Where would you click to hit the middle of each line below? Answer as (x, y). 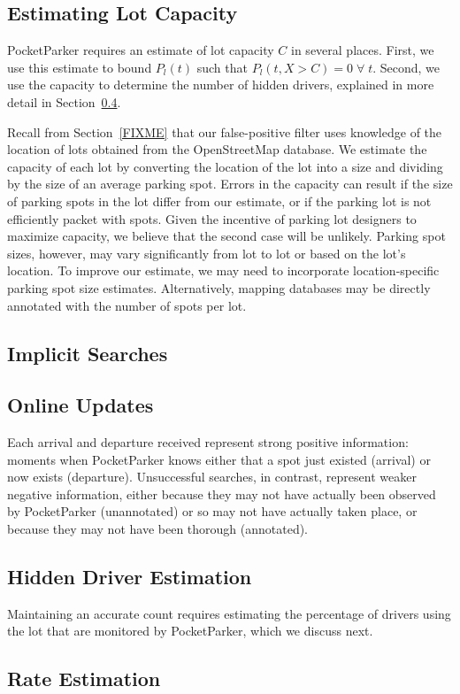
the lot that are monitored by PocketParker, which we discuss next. (190, 631)
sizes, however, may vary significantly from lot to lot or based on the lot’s (207, 253)
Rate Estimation (84, 679)
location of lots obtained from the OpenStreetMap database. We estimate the (217, 149)
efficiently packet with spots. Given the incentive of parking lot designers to (212, 218)
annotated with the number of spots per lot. (127, 305)
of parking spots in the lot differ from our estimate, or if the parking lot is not (219, 200)
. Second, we (406, 67)
